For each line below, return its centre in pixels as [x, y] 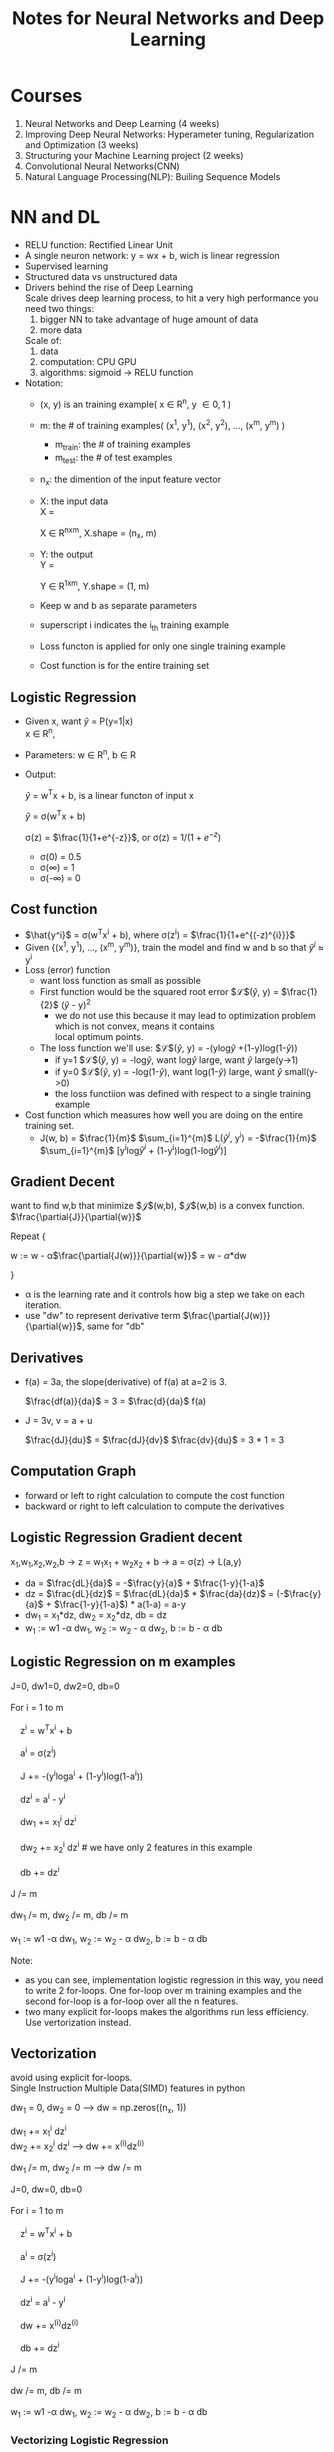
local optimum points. [99, 1037]
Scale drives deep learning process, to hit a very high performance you [171, 298]
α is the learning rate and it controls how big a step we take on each [164, 1294]
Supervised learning [66, 266]
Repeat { [28, 1236]
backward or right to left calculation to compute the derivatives [154, 1506]
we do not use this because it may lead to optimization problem [185, 1016]
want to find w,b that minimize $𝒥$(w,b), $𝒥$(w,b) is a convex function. [157, 1206]
